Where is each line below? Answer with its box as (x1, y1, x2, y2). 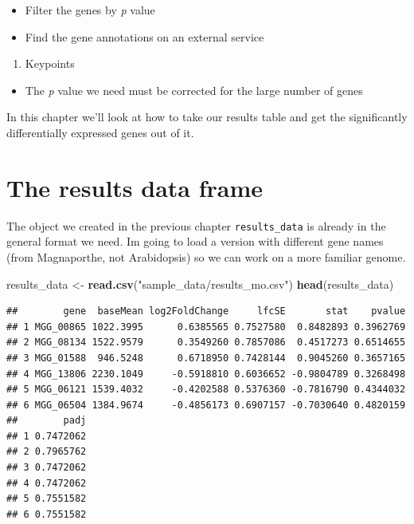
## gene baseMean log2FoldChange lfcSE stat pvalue (6, 305, 406, 317)
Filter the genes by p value (25, 2, 155, 18)
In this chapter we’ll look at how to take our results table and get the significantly (6, 108, 408, 125)
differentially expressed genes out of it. (6, 124, 194, 140)
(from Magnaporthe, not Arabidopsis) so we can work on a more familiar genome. (6, 248, 406, 265)
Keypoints (25, 55, 75, 72)
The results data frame (6, 171, 264, 203)
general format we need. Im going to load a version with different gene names (6, 233, 384, 250)
